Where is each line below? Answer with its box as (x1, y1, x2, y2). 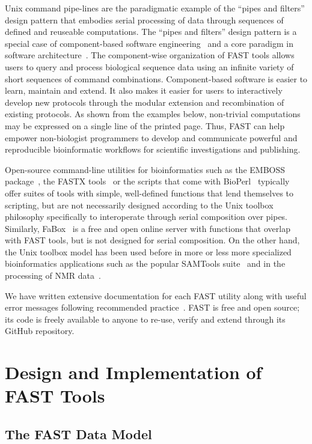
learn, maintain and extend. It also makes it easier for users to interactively (5, 84, 283, 97)
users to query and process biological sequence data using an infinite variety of (5, 60, 294, 73)
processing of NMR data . (5, 269, 101, 282)
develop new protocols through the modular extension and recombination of (5, 96, 284, 108)
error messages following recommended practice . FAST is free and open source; (5, 301, 300, 314)
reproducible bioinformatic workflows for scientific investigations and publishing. (5, 143, 301, 156)
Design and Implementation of (5, 360, 262, 385)
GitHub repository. (5, 324, 75, 337)
